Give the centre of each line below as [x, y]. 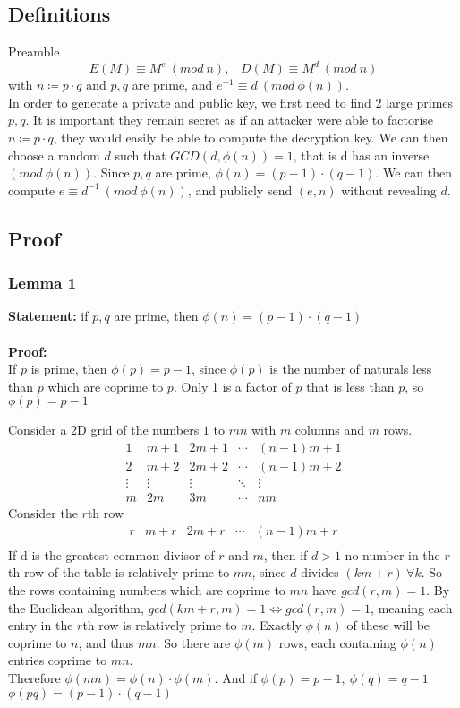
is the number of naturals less [351, 369]
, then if [285, 554]
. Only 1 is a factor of [232, 386]
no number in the [392, 554]
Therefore [34, 677]
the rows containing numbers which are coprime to [147, 589]
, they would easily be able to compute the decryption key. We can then [251, 138]
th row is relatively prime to [160, 625]
